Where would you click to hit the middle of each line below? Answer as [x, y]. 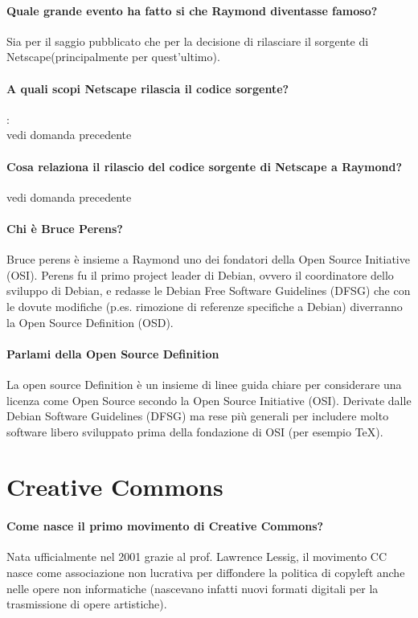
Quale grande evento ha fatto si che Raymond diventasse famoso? [192, 10]
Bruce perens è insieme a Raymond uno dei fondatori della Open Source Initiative [208, 259]
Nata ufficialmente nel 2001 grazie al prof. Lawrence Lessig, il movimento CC [197, 557]
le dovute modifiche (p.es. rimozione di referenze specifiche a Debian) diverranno [205, 306]
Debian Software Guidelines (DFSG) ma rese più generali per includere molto [198, 416]
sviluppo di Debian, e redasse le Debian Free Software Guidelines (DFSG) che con [209, 291]
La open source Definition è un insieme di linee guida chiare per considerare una [204, 384]
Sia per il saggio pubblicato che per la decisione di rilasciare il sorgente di [188, 41]
